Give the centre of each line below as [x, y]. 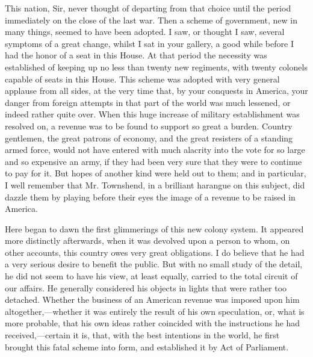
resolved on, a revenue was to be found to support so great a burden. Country [149, 126]
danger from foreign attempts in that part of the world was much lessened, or [148, 102]
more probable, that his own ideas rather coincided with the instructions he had [153, 323]
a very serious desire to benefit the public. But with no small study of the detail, [154, 264]
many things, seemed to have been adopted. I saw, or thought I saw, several [145, 32]
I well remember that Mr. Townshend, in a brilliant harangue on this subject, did [155, 185]
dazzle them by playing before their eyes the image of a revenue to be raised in [150, 197]
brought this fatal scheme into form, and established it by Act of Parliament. [147, 346]
